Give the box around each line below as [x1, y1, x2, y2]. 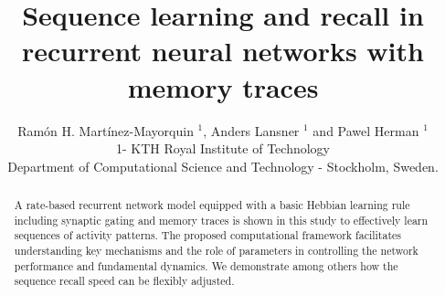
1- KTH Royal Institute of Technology [116, 139, 330, 158]
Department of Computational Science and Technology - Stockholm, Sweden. [7, 156, 439, 175]
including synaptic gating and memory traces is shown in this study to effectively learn [14, 212, 429, 227]
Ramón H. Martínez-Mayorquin [17, 121, 194, 140]
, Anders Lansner [203, 121, 300, 140]
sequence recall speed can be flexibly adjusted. [14, 273, 235, 289]
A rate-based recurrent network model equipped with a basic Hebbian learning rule [14, 197, 410, 213]
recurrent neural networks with [22, 32, 424, 69]
